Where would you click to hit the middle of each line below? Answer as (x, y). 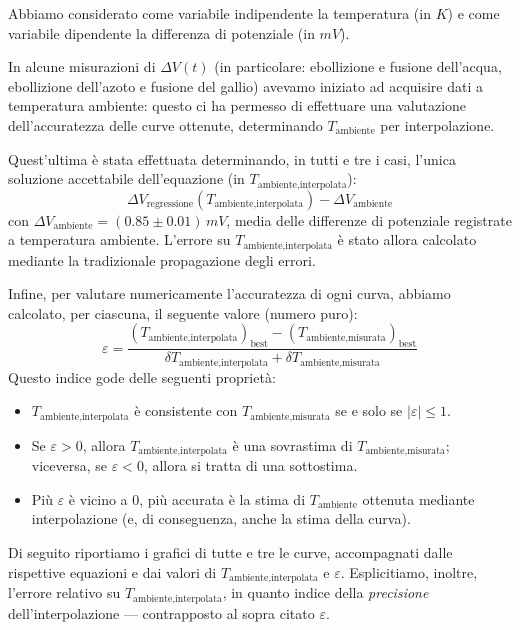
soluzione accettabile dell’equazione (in (126, 178)
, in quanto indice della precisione (325, 592)
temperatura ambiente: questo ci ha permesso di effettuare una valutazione (237, 105)
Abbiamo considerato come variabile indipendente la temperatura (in (219, 13)
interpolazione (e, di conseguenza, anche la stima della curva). (221, 518)
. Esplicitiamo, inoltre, (409, 571)
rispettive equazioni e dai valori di (112, 571)
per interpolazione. (437, 124)
